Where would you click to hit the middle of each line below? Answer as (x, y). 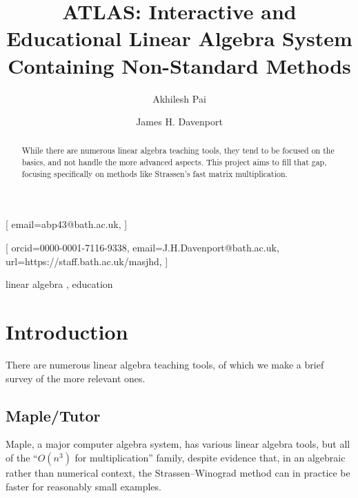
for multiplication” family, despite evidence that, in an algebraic (210, 457)
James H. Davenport (179, 122)
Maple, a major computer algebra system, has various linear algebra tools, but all (178, 444)
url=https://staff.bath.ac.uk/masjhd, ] (87, 261)
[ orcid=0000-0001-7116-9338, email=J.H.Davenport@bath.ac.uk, (142, 248)
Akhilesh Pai (179, 98)
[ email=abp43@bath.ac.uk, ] (67, 224)
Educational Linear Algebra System (179, 38)
